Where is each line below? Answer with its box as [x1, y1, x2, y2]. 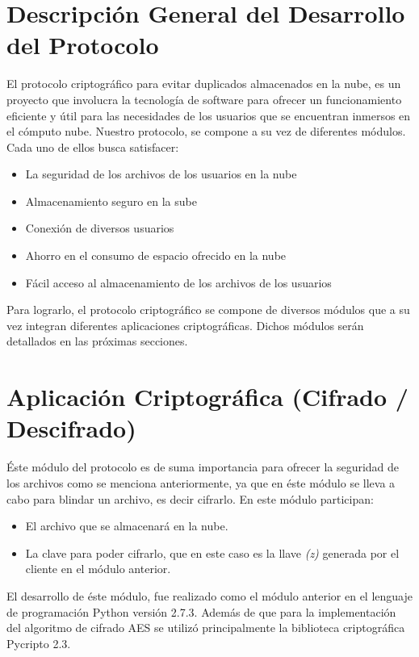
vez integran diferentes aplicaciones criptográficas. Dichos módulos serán [6, 316, 364, 333]
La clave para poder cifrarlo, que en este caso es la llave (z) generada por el [25, 544, 400, 561]
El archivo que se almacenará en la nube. [25, 517, 228, 534]
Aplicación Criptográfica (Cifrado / [6, 380, 409, 413]
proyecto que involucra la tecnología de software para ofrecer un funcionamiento [6, 90, 402, 107]
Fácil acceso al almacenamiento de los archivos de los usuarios [25, 274, 332, 291]
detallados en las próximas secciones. [6, 333, 188, 349]
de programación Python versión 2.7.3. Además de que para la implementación [6, 603, 396, 620]
